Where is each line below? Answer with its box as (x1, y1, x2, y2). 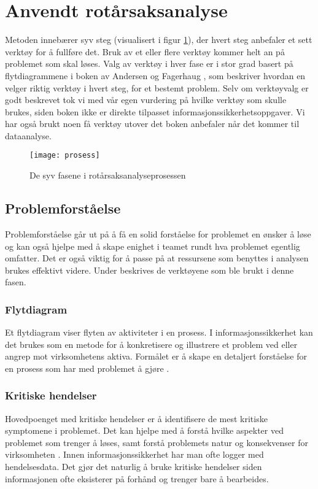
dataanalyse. (5, 129, 52, 142)
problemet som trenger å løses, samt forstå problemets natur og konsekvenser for (5, 436, 308, 449)
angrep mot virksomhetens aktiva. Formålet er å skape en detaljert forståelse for (5, 350, 307, 363)
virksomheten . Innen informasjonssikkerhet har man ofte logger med (5, 448, 264, 461)
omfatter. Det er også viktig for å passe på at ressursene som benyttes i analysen (5, 252, 309, 264)
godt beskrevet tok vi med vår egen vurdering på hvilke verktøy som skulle (5, 93, 287, 106)
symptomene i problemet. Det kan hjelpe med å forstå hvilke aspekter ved (5, 424, 284, 437)
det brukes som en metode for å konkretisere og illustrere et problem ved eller (5, 337, 298, 350)
